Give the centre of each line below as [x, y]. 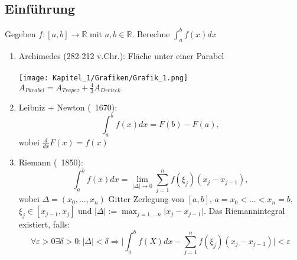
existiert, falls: [44, 224]
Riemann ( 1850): [51, 162]
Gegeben [20, 33]
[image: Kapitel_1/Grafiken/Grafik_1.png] [103, 78]
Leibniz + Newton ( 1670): [68, 107]
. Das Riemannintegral [244, 211]
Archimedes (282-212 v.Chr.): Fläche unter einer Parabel [121, 55]
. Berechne [151, 33]
